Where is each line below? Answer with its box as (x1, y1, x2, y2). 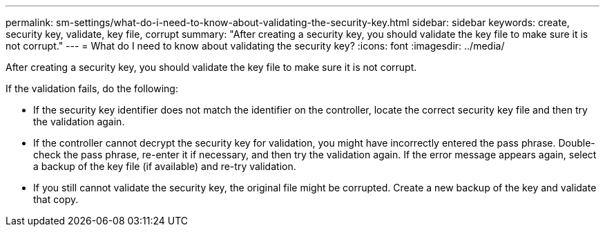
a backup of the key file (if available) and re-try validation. (33, 160, 296, 172)
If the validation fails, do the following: (6, 83, 178, 94)
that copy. (33, 193, 79, 205)
